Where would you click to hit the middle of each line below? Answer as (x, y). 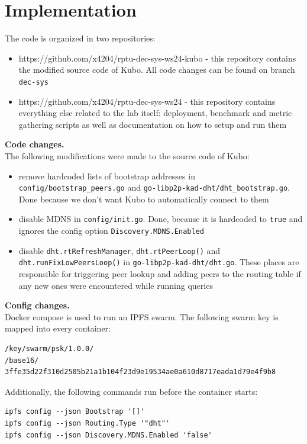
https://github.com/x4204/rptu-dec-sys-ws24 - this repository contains (147, 101)
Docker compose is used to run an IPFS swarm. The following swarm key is (142, 316)
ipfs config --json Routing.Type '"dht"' (88, 423)
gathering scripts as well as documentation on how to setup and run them (153, 124)
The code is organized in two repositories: (80, 38)
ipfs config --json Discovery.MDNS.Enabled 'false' (109, 435)
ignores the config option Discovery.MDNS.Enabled (111, 231)
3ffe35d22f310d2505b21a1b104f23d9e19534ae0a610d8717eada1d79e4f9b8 (140, 372)
